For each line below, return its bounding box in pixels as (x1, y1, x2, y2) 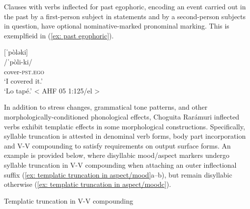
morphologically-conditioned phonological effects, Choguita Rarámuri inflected (4, 111, 240, 121)
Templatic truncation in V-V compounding (4, 195, 133, 206)
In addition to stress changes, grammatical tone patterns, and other (4, 102, 208, 112)
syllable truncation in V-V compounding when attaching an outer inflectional (4, 159, 237, 170)
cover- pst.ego (4, 66, 45, 76)
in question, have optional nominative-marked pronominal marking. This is (4, 21, 229, 31)
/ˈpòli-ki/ (4, 56, 32, 66)
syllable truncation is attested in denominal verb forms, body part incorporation (4, 131, 246, 141)
